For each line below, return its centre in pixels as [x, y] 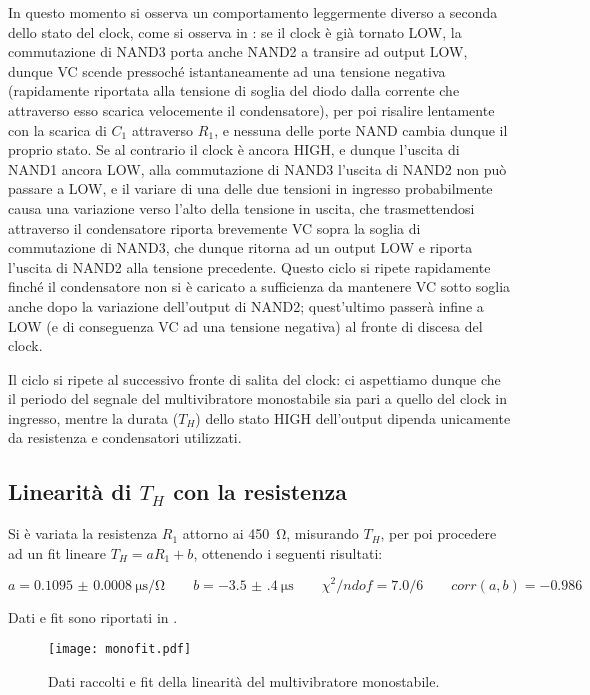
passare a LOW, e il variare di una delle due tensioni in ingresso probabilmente [250, 188]
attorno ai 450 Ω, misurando [270, 533]
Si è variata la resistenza [83, 533]
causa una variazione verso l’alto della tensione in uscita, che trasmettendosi [241, 207]
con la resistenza [260, 491]
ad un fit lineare [57, 552]
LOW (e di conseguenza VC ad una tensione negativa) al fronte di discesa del [245, 325]
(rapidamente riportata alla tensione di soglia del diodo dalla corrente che [234, 90]
